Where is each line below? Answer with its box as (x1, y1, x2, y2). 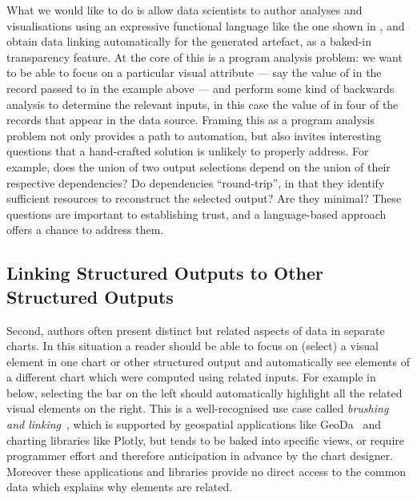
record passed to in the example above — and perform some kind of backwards (6, 79, 395, 96)
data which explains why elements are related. (6, 478, 233, 495)
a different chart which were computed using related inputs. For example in (6, 369, 376, 385)
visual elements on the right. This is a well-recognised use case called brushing (6, 400, 389, 417)
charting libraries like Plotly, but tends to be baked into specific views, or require (6, 431, 404, 448)
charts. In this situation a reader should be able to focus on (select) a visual (6, 337, 379, 354)
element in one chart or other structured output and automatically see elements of (6, 353, 411, 369)
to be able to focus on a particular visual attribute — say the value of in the (6, 64, 382, 81)
